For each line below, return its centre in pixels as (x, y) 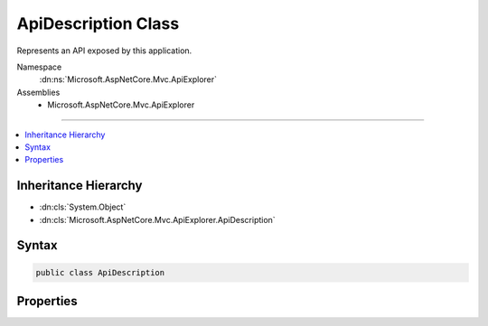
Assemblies (38, 92)
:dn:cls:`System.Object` (83, 207)
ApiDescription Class (98, 23)
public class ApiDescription (100, 272)
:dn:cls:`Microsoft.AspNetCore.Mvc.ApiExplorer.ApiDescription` (157, 219)
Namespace (39, 67)
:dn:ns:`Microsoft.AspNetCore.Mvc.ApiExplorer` (128, 79)
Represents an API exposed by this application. (104, 51)
